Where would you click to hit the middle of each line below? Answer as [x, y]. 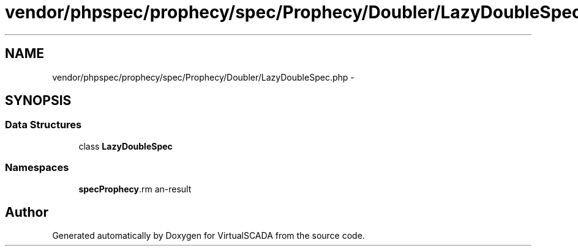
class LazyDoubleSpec [126, 146]
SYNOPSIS [38, 101]
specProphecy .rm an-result [135, 189]
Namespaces [37, 168]
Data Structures [43, 125]
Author [27, 212]
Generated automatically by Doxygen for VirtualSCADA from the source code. [208, 236]
